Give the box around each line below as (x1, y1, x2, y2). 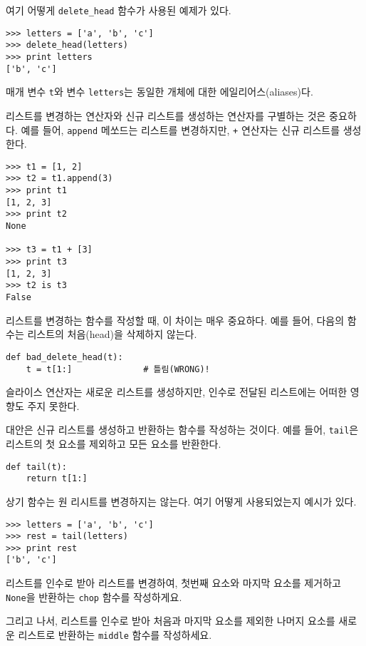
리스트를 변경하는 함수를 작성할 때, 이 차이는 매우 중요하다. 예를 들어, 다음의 (6, 312, 345, 327)
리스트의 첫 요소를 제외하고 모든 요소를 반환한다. (6, 436, 221, 451)
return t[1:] (26, 473, 88, 484)
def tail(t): (6, 461, 67, 472)
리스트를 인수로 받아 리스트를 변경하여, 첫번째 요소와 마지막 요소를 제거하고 (6, 575, 341, 590)
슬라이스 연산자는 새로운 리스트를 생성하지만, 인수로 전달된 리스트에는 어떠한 (6, 384, 347, 399)
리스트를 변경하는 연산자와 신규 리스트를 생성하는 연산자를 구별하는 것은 (6, 108, 326, 123)
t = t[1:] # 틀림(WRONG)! (26, 364, 210, 374)
